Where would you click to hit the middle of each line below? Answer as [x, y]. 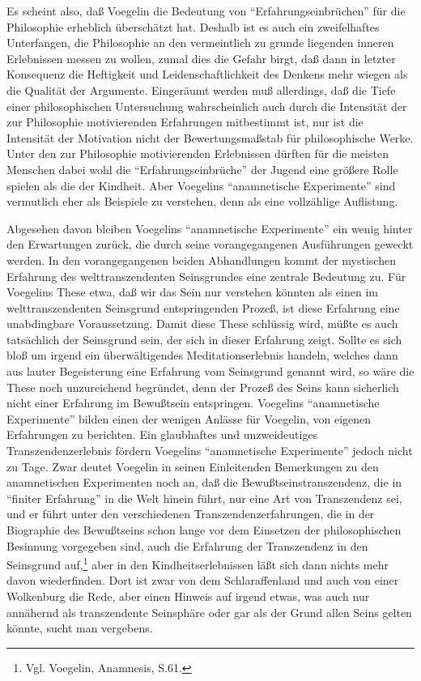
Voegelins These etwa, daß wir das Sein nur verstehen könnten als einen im [192, 292]
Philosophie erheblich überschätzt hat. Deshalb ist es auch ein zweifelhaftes [193, 26]
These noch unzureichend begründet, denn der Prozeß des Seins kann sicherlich [203, 387]
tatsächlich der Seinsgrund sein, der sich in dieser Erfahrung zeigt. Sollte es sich [204, 339]
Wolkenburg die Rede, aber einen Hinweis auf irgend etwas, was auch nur [188, 596]
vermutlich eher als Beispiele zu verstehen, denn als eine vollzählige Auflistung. [202, 201]
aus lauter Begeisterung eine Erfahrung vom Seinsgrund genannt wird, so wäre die [210, 371]
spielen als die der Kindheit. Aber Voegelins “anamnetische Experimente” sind [201, 185]
